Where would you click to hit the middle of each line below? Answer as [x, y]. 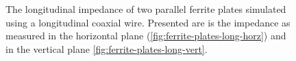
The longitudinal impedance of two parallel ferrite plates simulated [146, 9]
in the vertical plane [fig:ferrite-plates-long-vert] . [107, 48]
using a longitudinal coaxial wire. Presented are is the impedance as [148, 22]
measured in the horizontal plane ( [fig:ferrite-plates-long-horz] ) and [146, 36]
